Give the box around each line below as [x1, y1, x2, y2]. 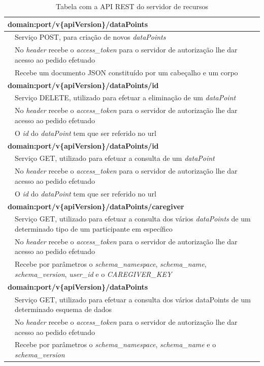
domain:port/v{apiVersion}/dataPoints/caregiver [8, 201, 184, 211]
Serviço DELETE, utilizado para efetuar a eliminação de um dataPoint [15, 92, 236, 103]
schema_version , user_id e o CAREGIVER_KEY [15, 268, 172, 279]
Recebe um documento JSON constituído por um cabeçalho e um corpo [15, 67, 238, 77]
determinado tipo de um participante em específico [15, 223, 173, 234]
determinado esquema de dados [15, 304, 112, 315]
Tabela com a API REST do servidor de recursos [55, 1, 208, 11]
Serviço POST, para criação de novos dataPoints [15, 32, 166, 42]
